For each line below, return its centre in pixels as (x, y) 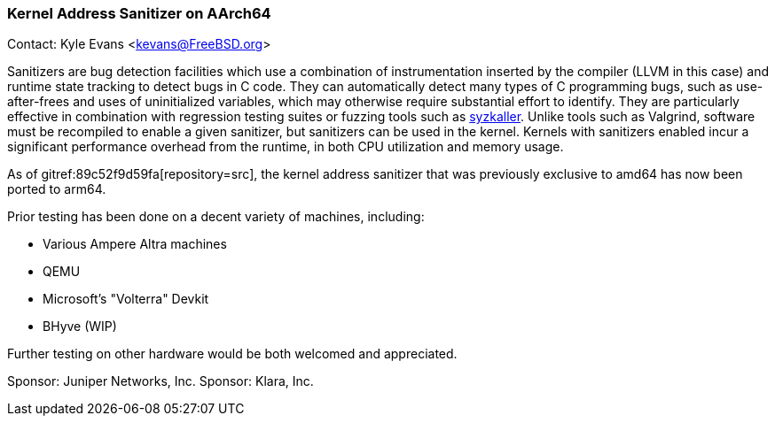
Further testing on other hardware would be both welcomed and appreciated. (232, 354)
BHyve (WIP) (80, 327)
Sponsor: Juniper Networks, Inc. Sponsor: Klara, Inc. (160, 381)
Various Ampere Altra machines (135, 244)
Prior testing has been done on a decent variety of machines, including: (216, 217)
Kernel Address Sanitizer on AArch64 (139, 13)
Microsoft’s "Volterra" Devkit (126, 299)
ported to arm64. (57, 189)
